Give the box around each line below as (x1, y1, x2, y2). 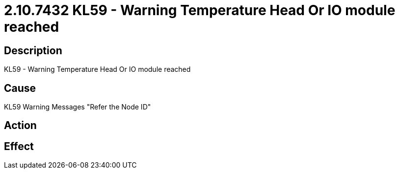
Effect (4, 140, 34, 152)
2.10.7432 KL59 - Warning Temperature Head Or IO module (4, 2, 396, 19)
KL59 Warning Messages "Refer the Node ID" (4, 103, 151, 111)
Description (4, 44, 62, 57)
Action (4, 119, 37, 132)
